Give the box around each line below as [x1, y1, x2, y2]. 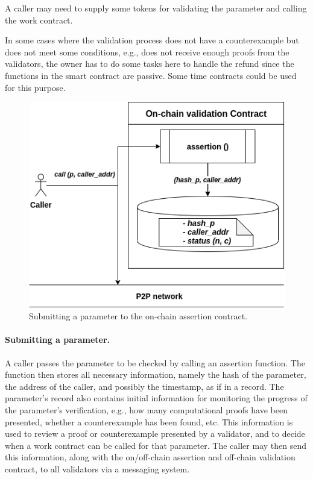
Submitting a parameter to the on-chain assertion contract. [29, 310, 247, 322]
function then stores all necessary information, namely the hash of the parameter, [5, 368, 306, 381]
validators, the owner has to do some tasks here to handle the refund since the [5, 57, 294, 70]
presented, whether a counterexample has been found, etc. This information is [5, 415, 293, 428]
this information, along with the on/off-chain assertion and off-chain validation [5, 451, 296, 463]
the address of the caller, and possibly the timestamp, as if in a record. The [5, 380, 284, 392]
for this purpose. [5, 81, 66, 93]
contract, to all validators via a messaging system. [5, 462, 190, 475]
